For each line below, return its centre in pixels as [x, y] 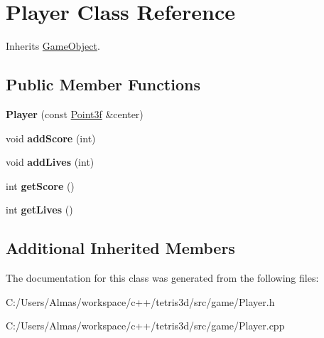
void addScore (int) [51, 138]
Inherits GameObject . [53, 46]
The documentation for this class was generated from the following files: [162, 278]
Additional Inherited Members [120, 248]
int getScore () [40, 185]
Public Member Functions [103, 84]
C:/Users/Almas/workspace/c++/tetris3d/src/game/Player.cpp [145, 326]
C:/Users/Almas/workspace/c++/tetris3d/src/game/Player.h [140, 301]
